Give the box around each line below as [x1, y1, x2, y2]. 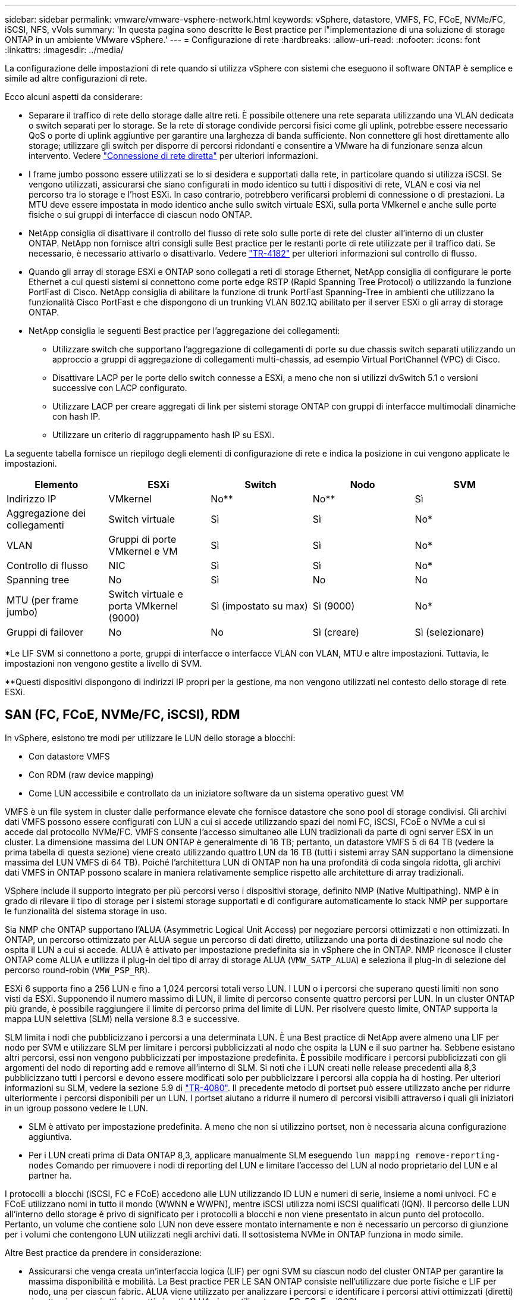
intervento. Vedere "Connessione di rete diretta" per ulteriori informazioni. [29, 151, 318, 161]
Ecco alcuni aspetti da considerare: [5, 92, 143, 102]
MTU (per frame [7, 594, 79, 606]
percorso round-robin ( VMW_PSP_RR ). [5, 964, 150, 975]
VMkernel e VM [108, 545, 178, 557]
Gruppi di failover [7, 626, 84, 638]
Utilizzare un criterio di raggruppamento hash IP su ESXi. [52, 430, 275, 440]
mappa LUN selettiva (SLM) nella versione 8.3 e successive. [5, 1013, 240, 1024]
